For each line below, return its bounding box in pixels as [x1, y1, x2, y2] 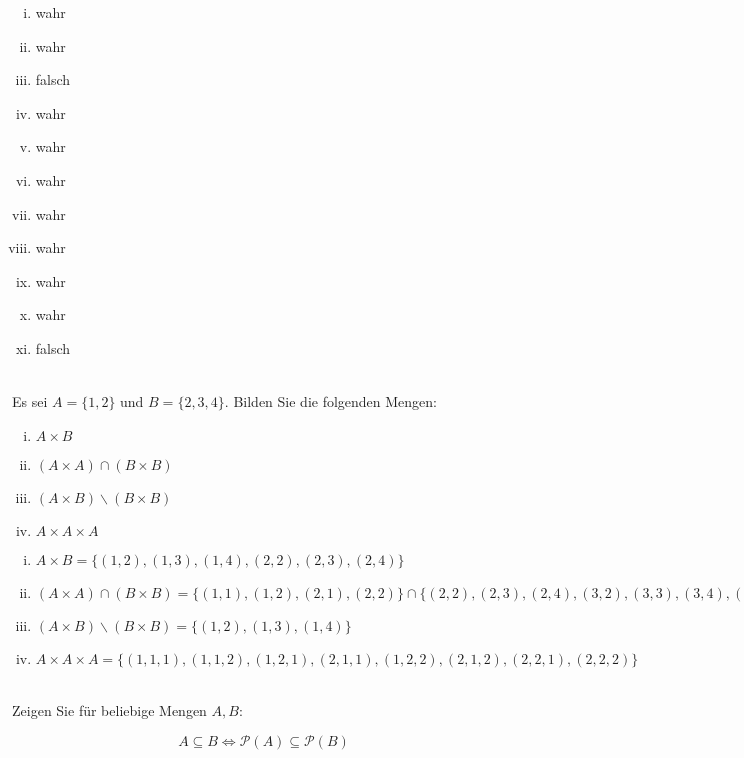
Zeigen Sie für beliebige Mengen [12, 700, 207, 721]
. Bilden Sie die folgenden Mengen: [224, 391, 437, 412]
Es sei [12, 391, 48, 412]
